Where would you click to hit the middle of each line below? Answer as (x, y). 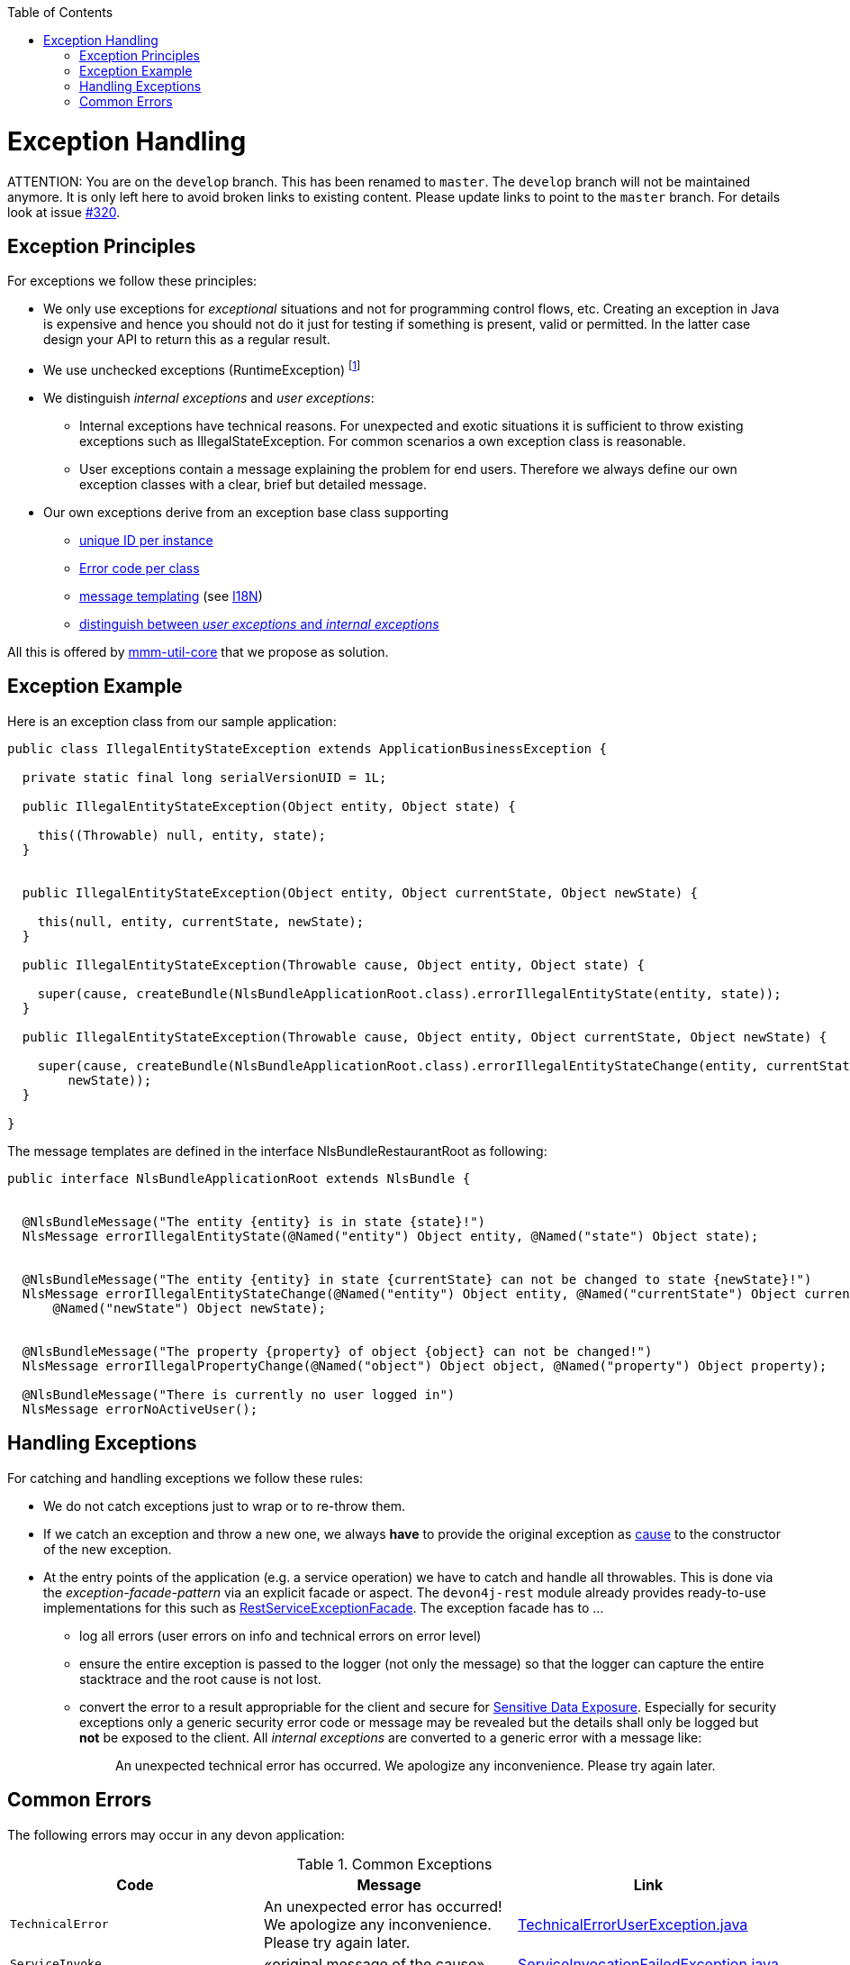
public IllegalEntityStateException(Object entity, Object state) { (269, 806)
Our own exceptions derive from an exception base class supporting (246, 512)
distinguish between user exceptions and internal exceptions (259, 624)
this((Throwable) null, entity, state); (182, 835)
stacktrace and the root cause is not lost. (200, 1678)
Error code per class (140, 568)
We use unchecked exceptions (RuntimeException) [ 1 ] (202, 368)
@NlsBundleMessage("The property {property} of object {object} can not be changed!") (337, 1351)
